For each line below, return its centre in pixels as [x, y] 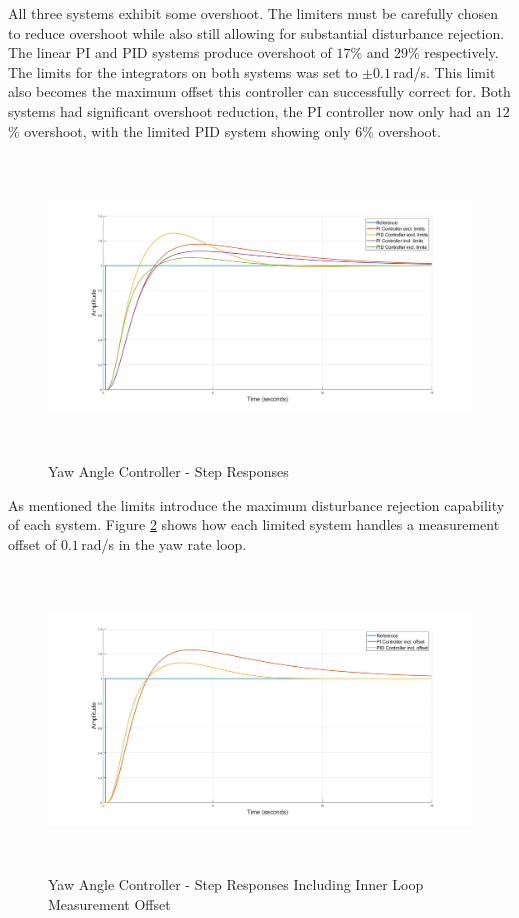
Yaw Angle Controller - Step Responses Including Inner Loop [236, 884]
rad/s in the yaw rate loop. [164, 543]
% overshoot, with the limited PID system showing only [179, 130]
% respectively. [453, 52]
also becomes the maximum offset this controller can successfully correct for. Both [259, 91]
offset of [32, 543]
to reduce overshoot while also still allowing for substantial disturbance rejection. [256, 32]
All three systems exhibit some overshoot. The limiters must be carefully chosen [253, 13]
